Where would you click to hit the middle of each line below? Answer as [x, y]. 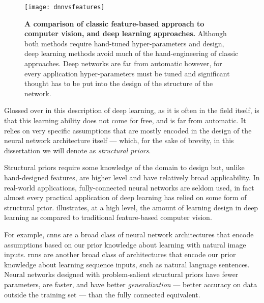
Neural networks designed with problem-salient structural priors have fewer [121, 274]
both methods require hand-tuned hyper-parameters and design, [124, 43]
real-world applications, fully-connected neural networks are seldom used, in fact [129, 187]
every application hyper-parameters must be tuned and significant [127, 73]
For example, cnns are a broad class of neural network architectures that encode [129, 234]
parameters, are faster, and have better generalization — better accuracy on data [131, 284]
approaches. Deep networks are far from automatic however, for [123, 63]
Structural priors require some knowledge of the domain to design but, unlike [124, 167]
